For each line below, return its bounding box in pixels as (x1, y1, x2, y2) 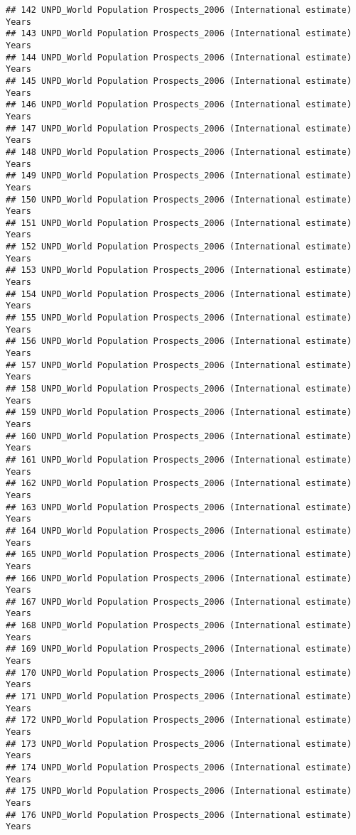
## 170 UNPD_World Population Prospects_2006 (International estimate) (6, 667, 352, 678)
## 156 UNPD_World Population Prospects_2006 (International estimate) (6, 336, 352, 347)
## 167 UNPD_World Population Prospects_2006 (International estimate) (6, 596, 352, 607)
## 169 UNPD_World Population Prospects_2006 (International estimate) (6, 644, 352, 654)
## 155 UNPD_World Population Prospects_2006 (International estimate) (6, 313, 352, 323)
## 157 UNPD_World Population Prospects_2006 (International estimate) (6, 360, 352, 370)
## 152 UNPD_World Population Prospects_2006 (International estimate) (6, 242, 352, 252)
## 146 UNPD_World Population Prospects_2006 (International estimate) (6, 99, 352, 110)
